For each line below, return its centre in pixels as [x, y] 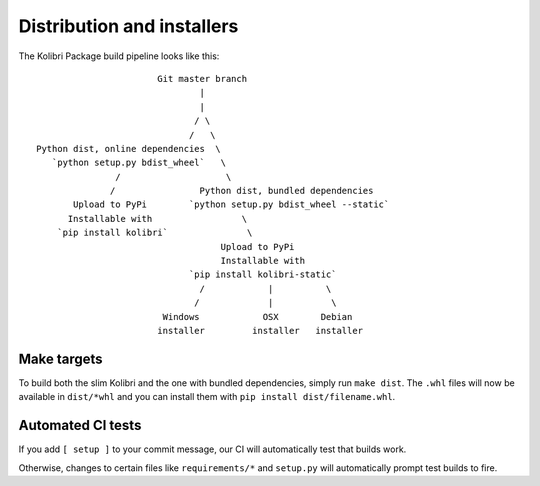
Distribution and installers [128, 26]
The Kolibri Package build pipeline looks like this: [119, 56]
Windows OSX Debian [257, 316]
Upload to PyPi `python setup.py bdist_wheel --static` [231, 204]
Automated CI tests [80, 425]
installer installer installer [260, 330]
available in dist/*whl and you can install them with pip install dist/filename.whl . [207, 397]
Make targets [61, 358]
